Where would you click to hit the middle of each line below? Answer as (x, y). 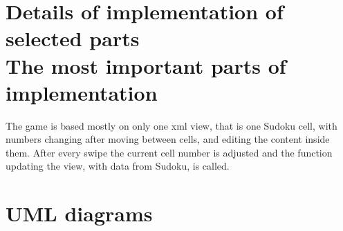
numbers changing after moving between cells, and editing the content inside (168, 139)
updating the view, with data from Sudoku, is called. (118, 166)
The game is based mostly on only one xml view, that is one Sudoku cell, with (171, 125)
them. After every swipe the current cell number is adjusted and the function (169, 152)
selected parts (73, 38)
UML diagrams (79, 213)
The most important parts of (146, 65)
